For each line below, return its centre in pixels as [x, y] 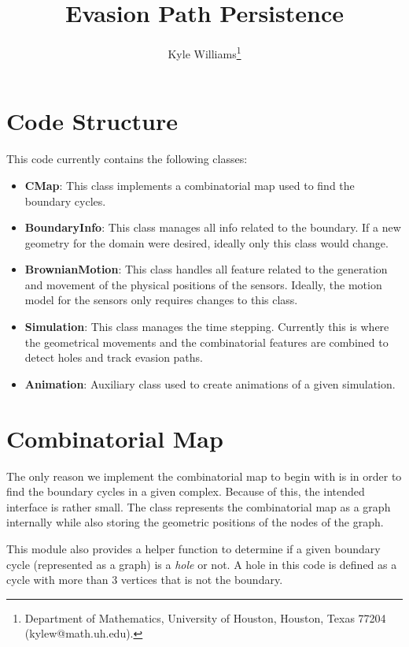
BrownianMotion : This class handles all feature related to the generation [206, 269]
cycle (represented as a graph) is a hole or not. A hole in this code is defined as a [202, 564]
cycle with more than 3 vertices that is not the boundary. [145, 580]
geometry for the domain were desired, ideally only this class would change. [206, 242]
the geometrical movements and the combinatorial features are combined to [206, 342]
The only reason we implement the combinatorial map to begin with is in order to [204, 476]
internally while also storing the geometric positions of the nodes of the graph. [195, 522]
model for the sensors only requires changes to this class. [161, 300]
